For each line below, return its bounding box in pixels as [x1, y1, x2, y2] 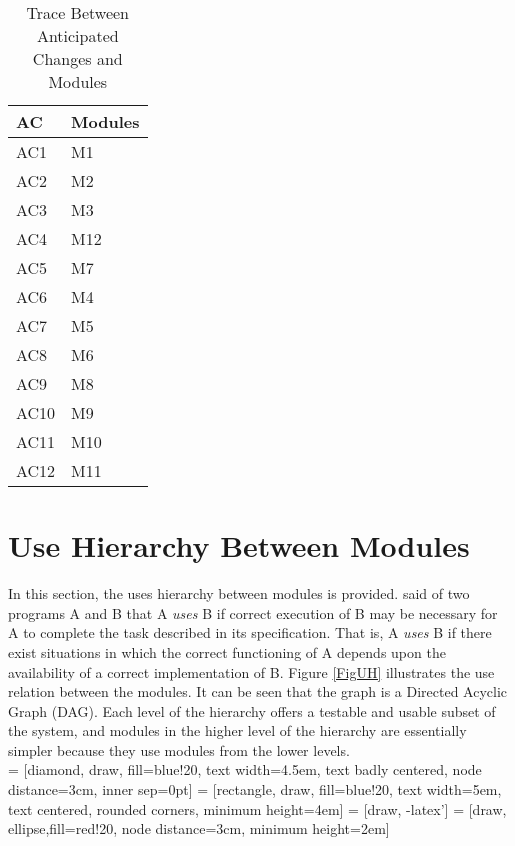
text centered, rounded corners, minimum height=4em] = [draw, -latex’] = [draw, [8, 798, 507, 819]
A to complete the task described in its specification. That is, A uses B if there [8, 622, 492, 643]
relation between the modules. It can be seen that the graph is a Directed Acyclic [8, 681, 508, 702]
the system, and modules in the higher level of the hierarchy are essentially [8, 720, 467, 741]
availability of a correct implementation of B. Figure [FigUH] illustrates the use [8, 661, 495, 682]
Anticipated [36, 24, 119, 47]
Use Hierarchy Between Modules [8, 525, 470, 566]
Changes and [32, 47, 123, 70]
